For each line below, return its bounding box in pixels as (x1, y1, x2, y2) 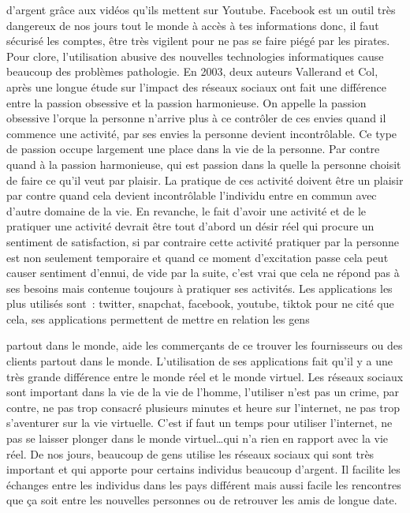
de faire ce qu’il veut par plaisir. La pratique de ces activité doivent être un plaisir (6, 171, 404, 188)
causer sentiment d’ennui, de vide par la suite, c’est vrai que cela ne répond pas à (6, 264, 400, 281)
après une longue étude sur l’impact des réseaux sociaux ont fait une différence (6, 78, 386, 95)
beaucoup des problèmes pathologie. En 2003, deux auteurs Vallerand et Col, (6, 63, 378, 80)
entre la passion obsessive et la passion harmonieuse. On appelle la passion (6, 94, 367, 110)
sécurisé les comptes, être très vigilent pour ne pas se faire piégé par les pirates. (6, 32, 390, 49)
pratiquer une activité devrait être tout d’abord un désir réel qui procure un (6, 218, 375, 234)
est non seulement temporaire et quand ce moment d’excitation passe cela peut (6, 249, 389, 265)
